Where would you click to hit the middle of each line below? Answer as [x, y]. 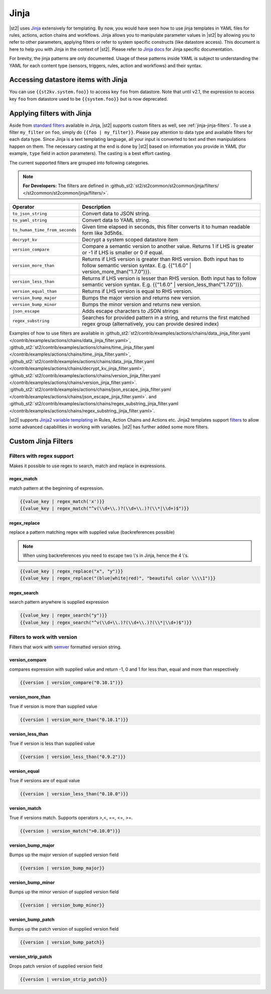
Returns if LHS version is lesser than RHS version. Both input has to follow [169, 278]
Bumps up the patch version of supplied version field [64, 929]
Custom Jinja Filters [41, 441]
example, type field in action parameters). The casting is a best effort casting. [90, 153]
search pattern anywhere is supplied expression [59, 602]
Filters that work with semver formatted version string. [65, 647]
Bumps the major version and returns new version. [142, 298]
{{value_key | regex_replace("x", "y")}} [72, 571]
